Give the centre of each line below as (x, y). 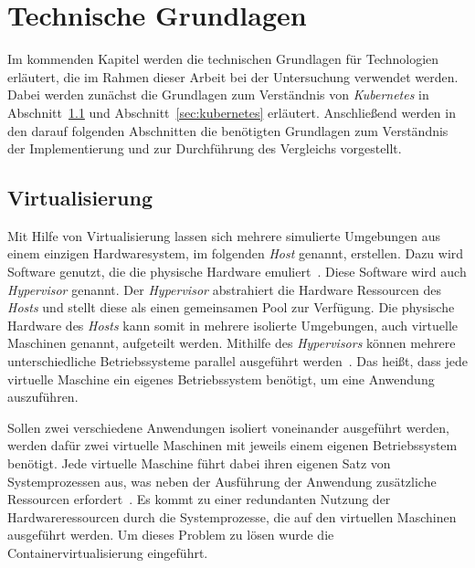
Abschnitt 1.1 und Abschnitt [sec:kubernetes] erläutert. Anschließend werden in (232, 112)
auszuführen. (43, 397)
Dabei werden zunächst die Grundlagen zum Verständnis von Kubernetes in (218, 95)
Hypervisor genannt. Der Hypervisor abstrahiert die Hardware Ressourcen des (224, 289)
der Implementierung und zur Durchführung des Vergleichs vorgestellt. (205, 148)
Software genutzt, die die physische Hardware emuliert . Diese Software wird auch (237, 272)
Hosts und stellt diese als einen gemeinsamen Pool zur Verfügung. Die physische (231, 307)
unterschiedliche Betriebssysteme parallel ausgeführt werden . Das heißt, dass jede (238, 361)
